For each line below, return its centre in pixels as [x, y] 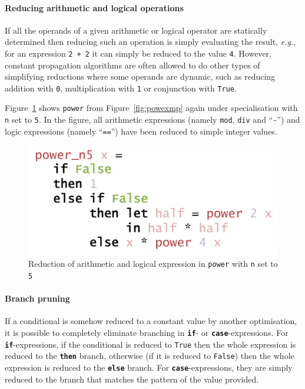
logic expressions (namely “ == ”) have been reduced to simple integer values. [141, 131]
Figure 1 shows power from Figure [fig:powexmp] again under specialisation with [151, 108]
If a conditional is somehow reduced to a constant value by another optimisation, [151, 321]
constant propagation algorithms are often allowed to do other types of [132, 65]
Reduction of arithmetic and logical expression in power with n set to [153, 264]
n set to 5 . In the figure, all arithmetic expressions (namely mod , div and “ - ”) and [152, 120]
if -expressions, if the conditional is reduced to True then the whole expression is [150, 344]
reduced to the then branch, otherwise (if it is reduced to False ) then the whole [150, 356]
